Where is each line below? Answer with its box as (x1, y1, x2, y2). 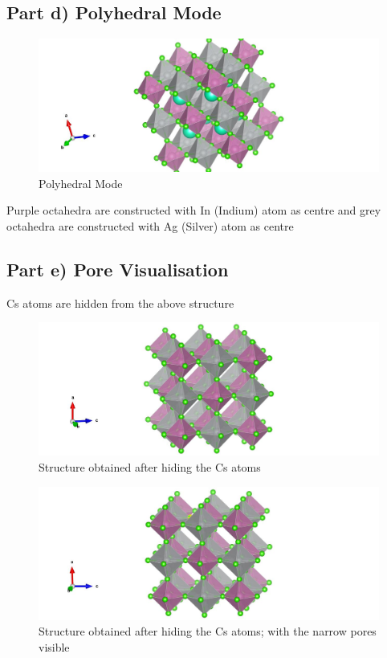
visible (39, 638, 70, 655)
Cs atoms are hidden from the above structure (6, 294, 234, 311)
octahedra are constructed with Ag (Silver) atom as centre (6, 218, 294, 235)
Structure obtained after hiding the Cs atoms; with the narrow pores (39, 623, 377, 640)
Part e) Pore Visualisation (6, 257, 229, 281)
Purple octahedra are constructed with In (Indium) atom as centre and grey (6, 202, 381, 219)
